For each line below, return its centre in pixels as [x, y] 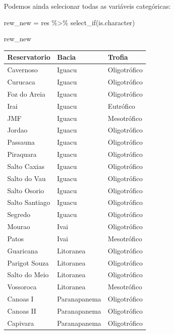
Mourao [19, 226]
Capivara [21, 323]
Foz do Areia [26, 93]
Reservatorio [29, 57]
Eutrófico [121, 106]
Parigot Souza [28, 262]
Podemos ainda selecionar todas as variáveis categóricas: [87, 6]
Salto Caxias [26, 166]
